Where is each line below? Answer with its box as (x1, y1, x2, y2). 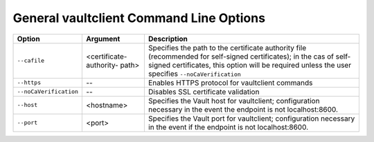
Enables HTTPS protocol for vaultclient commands (148, 78, 313, 88)
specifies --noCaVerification (148, 69, 242, 79)
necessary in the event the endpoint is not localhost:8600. (148, 104, 339, 114)
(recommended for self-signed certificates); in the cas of (148, 52, 334, 61)
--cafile (17, 57, 45, 65)
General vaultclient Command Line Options (12, 10, 266, 26)
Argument (86, 34, 121, 43)
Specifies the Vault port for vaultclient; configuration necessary (148, 114, 355, 123)
